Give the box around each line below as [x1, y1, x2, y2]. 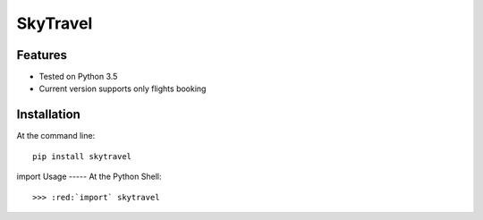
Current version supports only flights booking [38, 83, 207, 94]
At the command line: [16, 131, 96, 141]
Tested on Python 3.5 [38, 72, 118, 82]
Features [16, 47, 67, 63]
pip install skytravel [32, 151, 132, 161]
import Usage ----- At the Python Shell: [16, 171, 162, 182]
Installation [16, 107, 80, 123]
